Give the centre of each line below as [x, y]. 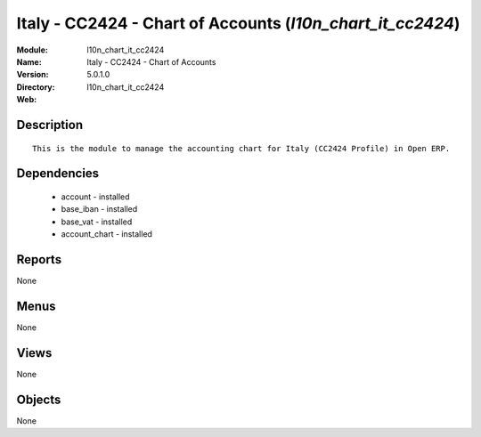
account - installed [95, 197]
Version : [33, 75]
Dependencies [58, 174]
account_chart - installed [107, 234]
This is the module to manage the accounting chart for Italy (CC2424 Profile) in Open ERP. [241, 148]
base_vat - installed [97, 222]
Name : [29, 61]
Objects [39, 399]
